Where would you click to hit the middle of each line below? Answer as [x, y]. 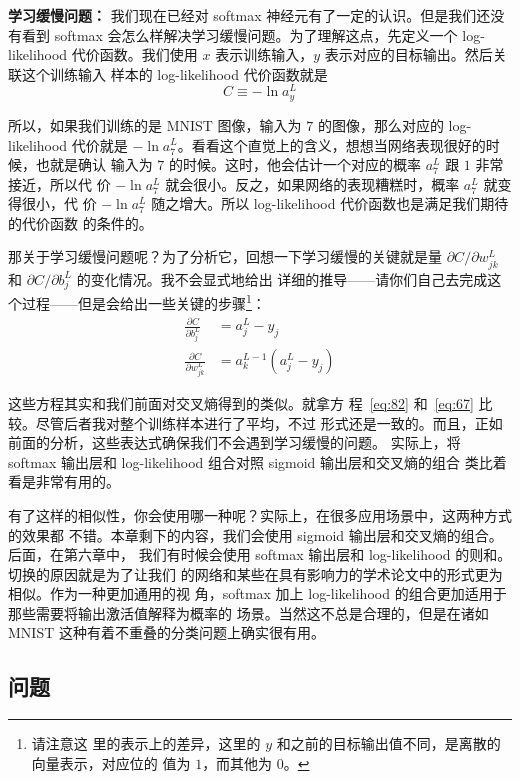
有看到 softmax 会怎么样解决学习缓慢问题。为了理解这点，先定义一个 [233, 34]
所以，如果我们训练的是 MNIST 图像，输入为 [155, 124]
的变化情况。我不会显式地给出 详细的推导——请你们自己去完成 [282, 278]
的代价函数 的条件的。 [80, 222]
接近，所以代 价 [59, 183]
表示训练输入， [264, 54]
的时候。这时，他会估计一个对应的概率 [294, 164]
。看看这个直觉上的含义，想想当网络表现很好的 [331, 144]
